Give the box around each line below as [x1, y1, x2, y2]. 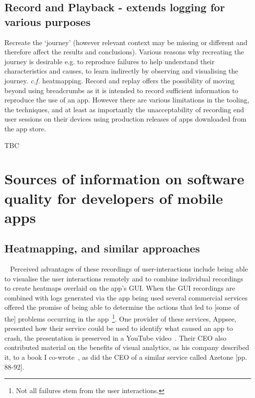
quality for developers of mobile [4, 188, 223, 208]
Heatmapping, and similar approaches [4, 241, 200, 256]
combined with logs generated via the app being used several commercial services [4, 292, 248, 302]
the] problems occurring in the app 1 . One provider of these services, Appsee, [4, 312, 236, 323]
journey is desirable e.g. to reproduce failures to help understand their [4, 56, 215, 66]
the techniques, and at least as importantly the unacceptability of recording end [4, 104, 244, 114]
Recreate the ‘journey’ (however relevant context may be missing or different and [4, 37, 248, 47]
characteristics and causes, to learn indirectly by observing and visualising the [4, 66, 238, 76]
